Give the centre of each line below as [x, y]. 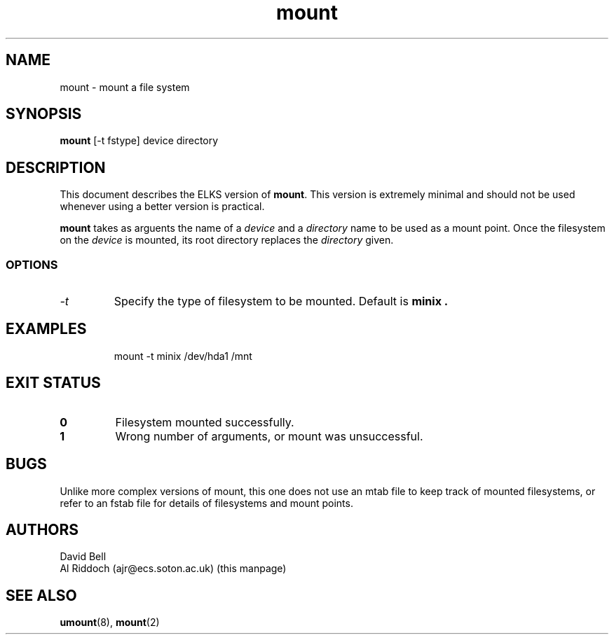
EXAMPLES [46, 329]
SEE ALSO [41, 595]
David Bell [83, 557]
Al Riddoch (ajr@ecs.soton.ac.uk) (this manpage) [173, 569]
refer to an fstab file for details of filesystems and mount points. [206, 503]
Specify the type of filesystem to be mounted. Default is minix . [281, 301]
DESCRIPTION [56, 167]
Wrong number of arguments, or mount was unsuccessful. [269, 436]
